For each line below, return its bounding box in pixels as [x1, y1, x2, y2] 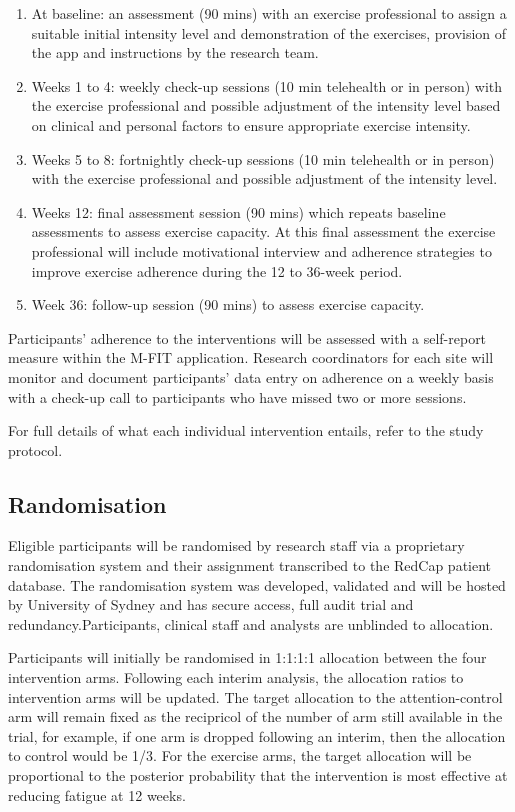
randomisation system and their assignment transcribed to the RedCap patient [8, 555, 492, 576]
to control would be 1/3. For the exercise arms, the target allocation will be [8, 745, 472, 766]
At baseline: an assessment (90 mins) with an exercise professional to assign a [31, 3, 507, 23]
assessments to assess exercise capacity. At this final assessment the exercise [31, 221, 496, 242]
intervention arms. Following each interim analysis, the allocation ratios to [8, 667, 464, 688]
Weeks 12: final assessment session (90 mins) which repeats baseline [31, 201, 446, 222]
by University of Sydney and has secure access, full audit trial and [8, 594, 414, 615]
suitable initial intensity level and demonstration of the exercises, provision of [31, 22, 507, 43]
